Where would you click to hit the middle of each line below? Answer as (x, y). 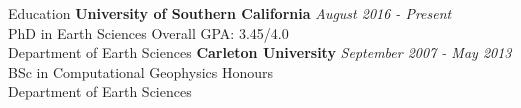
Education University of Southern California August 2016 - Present (230, 13)
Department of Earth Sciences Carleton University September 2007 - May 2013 (260, 52)
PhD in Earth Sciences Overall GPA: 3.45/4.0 (148, 32)
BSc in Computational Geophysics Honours (141, 71)
